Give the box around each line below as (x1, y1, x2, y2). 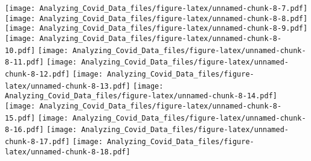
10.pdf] (5, 46, 36, 55)
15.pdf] (5, 113, 36, 122)
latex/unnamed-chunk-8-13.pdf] (5, 81, 130, 90)
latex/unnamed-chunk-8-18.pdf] (5, 147, 130, 156)
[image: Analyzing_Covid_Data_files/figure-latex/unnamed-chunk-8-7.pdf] (5, 4, 308, 13)
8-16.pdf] (5, 125, 44, 134)
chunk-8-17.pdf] (5, 137, 70, 146)
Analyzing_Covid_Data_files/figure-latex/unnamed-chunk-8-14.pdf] (5, 92, 278, 101)
